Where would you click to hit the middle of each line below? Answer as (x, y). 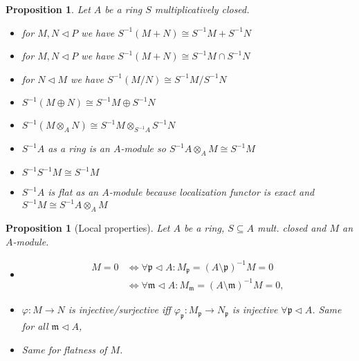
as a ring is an (79, 148)
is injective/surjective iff (119, 309)
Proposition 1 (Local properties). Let (88, 228)
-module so (143, 148)
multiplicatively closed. (202, 9)
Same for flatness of (64, 349)
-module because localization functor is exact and (212, 192)
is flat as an (73, 192)
